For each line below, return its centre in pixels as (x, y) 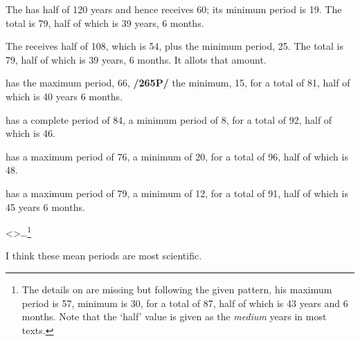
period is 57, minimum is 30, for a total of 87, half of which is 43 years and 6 (185, 303)
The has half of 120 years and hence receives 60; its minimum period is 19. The (174, 9)
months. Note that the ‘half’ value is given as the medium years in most (174, 316)
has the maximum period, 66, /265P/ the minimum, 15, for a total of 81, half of (178, 83)
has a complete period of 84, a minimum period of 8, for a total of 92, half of (169, 119)
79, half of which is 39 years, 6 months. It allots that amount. (136, 59)
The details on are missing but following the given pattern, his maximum (177, 289)
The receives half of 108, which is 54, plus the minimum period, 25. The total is (175, 46)
